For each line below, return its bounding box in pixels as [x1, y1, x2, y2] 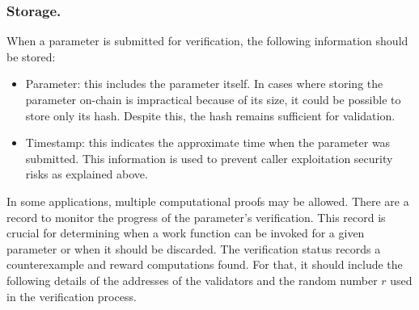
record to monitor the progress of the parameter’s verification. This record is [6, 208, 386, 225]
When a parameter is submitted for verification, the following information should [6, 32, 408, 49]
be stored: [6, 48, 56, 65]
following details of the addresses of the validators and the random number [6, 271, 378, 288]
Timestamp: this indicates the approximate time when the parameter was [25, 134, 391, 151]
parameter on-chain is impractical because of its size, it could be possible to [25, 91, 401, 107]
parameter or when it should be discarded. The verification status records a [6, 240, 381, 257]
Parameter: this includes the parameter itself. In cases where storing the [25, 75, 383, 92]
